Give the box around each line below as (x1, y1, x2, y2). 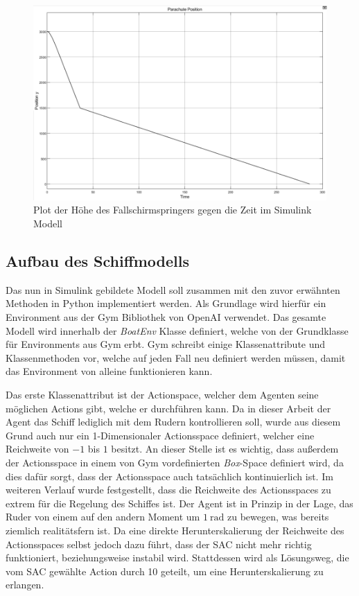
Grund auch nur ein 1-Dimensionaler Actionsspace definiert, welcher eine (6, 428, 315, 442)
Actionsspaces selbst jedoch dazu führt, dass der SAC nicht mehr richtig (6, 536, 312, 551)
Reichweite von (6, 441, 69, 456)
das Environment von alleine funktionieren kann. (6, 364, 213, 378)
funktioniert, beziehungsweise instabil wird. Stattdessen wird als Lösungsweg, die (6, 550, 349, 565)
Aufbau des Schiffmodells (6, 250, 190, 272)
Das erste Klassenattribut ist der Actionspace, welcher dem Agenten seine (6, 387, 319, 402)
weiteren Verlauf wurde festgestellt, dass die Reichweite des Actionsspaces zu (6, 482, 331, 497)
